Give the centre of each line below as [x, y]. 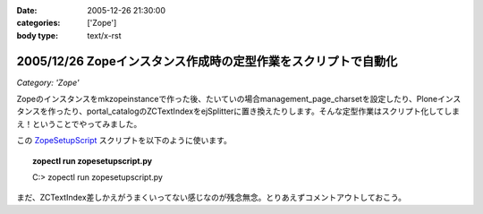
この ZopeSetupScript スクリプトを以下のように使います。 [124, 141]
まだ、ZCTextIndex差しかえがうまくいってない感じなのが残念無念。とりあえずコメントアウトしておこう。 [212, 198]
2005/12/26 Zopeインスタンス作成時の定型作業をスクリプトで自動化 [207, 61]
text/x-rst [104, 35]
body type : [37, 35]
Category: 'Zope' [48, 82]
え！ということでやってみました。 [79, 124]
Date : [27, 10]
